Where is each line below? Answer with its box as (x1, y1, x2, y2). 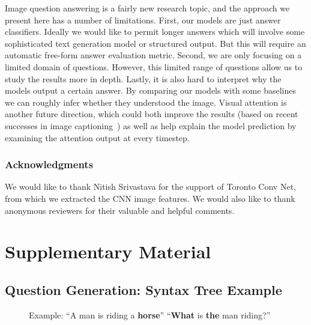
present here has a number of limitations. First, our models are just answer (5, 13, 281, 26)
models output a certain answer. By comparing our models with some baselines (5, 84, 296, 97)
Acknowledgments (5, 157, 94, 172)
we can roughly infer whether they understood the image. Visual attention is (5, 96, 287, 108)
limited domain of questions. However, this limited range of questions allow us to (5, 60, 303, 73)
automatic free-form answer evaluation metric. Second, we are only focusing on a (5, 49, 302, 61)
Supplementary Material (5, 239, 211, 264)
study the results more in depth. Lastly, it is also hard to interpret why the (5, 72, 282, 85)
